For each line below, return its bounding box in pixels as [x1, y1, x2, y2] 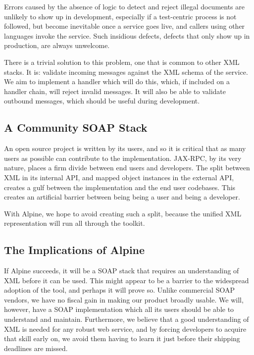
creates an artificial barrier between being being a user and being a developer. [4, 192, 240, 202]
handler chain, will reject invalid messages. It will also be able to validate [4, 86, 226, 96]
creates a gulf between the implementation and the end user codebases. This [4, 182, 236, 192]
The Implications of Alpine [4, 242, 145, 257]
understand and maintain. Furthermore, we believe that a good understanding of [4, 314, 249, 324]
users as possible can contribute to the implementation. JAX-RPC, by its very [4, 152, 242, 163]
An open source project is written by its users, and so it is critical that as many [4, 143, 246, 153]
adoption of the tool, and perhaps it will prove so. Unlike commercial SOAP [4, 285, 235, 295]
